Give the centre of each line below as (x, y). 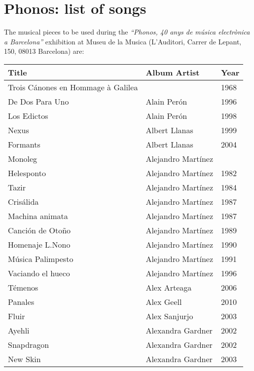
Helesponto (27, 173)
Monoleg (23, 158)
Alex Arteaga (169, 287)
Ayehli (19, 330)
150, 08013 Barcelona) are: (44, 51)
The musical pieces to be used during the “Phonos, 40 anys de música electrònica (127, 32)
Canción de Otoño (39, 230)
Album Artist (173, 72)
